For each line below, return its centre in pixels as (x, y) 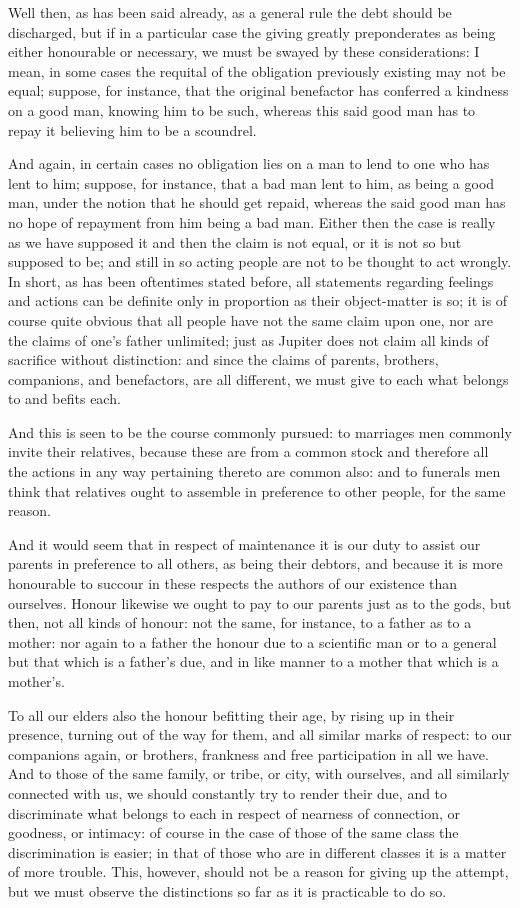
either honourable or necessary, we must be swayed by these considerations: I (244, 51)
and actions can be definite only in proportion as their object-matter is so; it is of (258, 300)
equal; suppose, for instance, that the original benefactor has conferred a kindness (258, 90)
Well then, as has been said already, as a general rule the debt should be (230, 12)
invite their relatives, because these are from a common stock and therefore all (248, 451)
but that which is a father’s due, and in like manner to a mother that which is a (253, 661)
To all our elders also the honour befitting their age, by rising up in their (231, 714)
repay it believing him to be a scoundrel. (132, 129)
